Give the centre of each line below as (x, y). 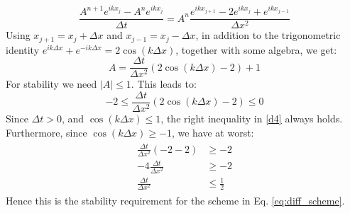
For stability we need (51, 84)
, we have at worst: (213, 132)
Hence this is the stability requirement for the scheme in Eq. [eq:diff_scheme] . (175, 201)
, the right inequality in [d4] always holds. (252, 118)
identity (23, 49)
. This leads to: (164, 84)
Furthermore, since (47, 132)
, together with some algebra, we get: (256, 49)
